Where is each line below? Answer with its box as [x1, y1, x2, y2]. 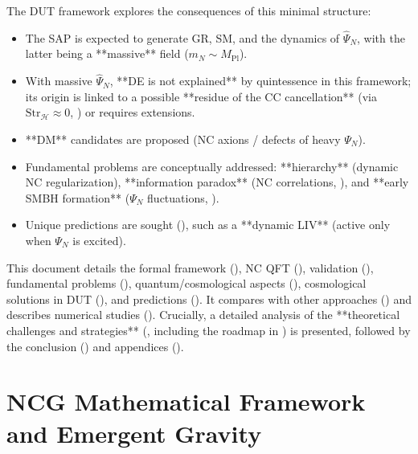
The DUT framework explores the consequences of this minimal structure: [6, 2, 371, 18]
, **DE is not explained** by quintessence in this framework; [109, 72, 412, 89]
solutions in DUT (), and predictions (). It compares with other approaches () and [6, 290, 412, 307]
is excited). [72, 231, 126, 248]
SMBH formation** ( [25, 189, 130, 206]
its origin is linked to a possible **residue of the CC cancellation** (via [25, 88, 377, 104]
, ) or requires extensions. [70, 104, 195, 121]
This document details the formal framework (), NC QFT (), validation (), [6, 259, 374, 276]
